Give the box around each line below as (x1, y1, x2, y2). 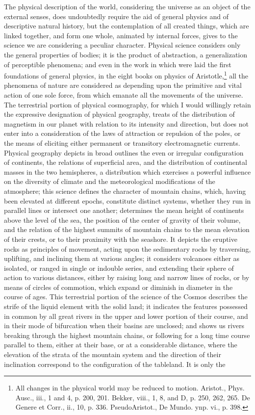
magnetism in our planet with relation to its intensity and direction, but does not (4, 118, 249, 129)
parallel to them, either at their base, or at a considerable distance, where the (4, 339, 237, 350)
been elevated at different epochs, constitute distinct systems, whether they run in (4, 195, 251, 206)
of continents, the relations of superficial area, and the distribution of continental (4, 157, 247, 167)
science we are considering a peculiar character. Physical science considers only (4, 40, 241, 50)
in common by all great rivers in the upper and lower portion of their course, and (4, 311, 248, 321)
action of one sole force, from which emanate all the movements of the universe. (4, 90, 243, 100)
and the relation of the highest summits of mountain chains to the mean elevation (4, 224, 250, 234)
